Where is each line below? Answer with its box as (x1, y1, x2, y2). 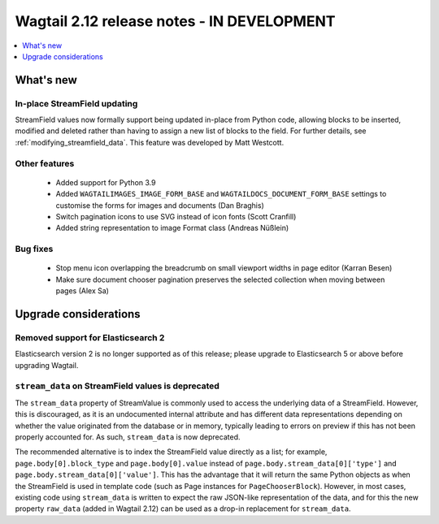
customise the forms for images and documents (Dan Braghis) (55, 200, 264, 210)
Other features (15, 158, 75, 169)
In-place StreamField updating (15, 97, 138, 109)
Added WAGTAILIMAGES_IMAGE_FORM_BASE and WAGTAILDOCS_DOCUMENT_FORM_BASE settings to (55, 189, 387, 199)
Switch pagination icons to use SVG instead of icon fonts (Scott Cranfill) (55, 212, 297, 221)
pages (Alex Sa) (55, 286, 110, 296)
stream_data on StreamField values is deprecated (15, 380, 219, 392)
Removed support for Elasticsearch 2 (15, 331, 165, 343)
